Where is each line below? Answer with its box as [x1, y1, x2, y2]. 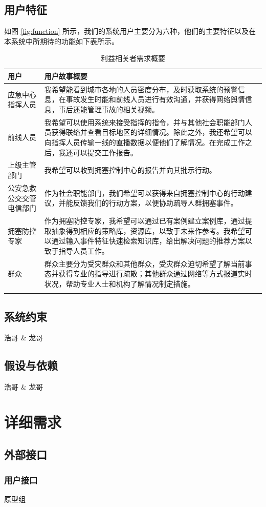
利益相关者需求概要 [101, 53, 165, 64]
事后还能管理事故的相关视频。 [58, 104, 159, 115]
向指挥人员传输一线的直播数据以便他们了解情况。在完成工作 [44, 137, 245, 148]
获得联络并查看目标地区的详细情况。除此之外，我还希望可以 [51, 127, 252, 137]
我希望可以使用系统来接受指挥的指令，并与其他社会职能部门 [44, 116, 245, 127]
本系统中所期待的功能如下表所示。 [4, 35, 119, 46]
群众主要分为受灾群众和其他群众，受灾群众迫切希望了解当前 [44, 258, 245, 269]
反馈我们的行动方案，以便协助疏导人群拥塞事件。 [73, 197, 238, 208]
